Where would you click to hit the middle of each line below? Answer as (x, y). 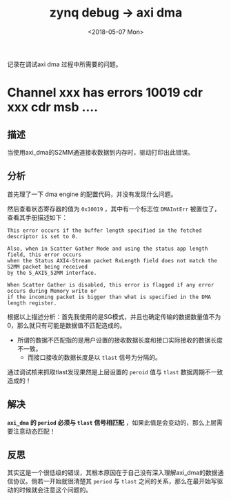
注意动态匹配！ (34, 431)
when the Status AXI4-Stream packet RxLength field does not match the (112, 260)
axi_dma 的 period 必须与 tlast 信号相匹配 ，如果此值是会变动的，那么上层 (112, 422)
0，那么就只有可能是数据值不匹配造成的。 (67, 325)
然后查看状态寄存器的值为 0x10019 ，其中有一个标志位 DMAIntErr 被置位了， (114, 209)
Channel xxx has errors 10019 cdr (105, 93)
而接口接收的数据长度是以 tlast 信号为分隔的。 (94, 357)
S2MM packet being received (48, 267)
